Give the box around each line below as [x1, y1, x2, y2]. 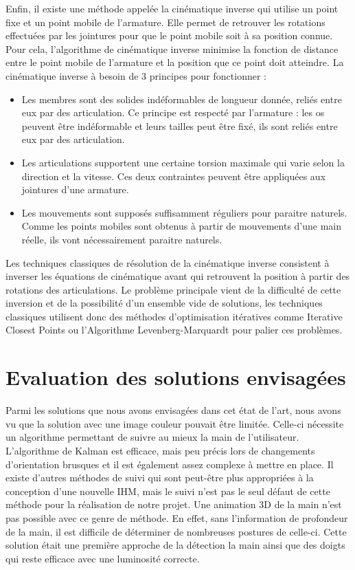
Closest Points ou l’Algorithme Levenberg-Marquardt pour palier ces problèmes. [5, 322, 343, 337]
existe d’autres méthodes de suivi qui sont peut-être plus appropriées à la [5, 470, 314, 485]
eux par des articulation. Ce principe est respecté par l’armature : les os [21, 105, 325, 120]
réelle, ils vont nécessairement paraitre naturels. [21, 232, 222, 246]
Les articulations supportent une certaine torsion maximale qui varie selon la [21, 155, 345, 169]
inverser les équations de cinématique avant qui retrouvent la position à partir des [5, 269, 350, 283]
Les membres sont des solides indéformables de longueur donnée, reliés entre [21, 91, 342, 106]
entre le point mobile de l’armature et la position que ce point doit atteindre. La [5, 55, 344, 69]
